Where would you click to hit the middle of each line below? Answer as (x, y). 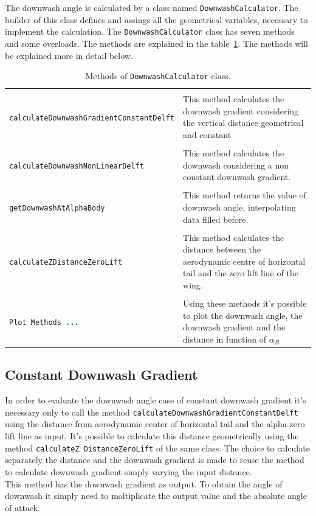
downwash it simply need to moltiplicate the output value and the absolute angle (156, 496)
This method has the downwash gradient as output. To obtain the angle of (144, 483)
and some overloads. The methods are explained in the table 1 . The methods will (156, 43)
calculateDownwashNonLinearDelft (77, 166)
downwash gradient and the (234, 327)
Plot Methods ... (44, 322)
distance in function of (225, 339)
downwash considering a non (236, 165)
